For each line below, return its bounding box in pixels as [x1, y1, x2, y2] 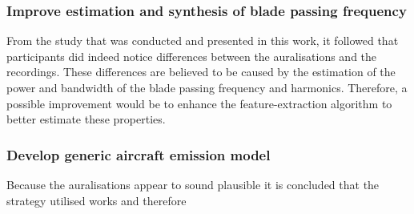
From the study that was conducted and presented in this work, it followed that [6, 32, 399, 49]
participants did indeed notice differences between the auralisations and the [6, 47, 377, 64]
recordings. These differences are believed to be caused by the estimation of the [6, 63, 396, 80]
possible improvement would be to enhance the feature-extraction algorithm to [6, 95, 392, 111]
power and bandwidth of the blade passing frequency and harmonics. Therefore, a [6, 79, 408, 95]
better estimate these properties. [6, 111, 166, 127]
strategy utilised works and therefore [6, 192, 187, 208]
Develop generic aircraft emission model [6, 144, 271, 164]
